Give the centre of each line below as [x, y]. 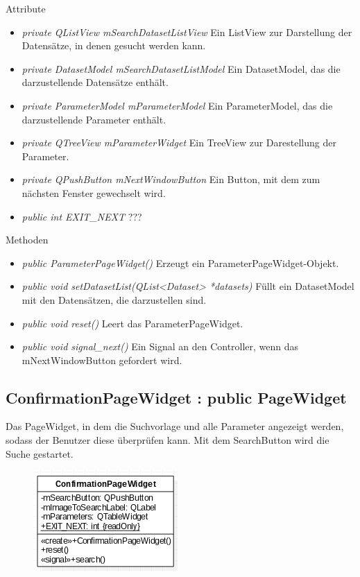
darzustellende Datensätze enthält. [95, 82]
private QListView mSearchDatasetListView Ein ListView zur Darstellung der [187, 32]
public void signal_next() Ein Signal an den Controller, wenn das [160, 346]
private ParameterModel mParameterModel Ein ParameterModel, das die [177, 105]
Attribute [26, 8]
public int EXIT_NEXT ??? [82, 216]
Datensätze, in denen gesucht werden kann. [114, 45]
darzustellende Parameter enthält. [94, 119]
